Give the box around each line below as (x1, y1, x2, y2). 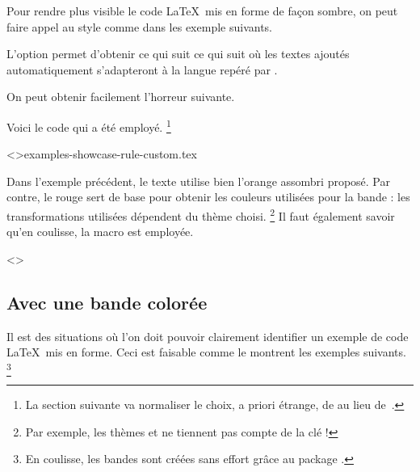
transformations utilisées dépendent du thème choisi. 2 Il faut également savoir (6, 205, 395, 224)
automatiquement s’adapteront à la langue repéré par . (6, 61, 278, 78)
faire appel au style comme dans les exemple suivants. (6, 18, 272, 35)
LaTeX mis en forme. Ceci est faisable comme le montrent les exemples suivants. (6, 343, 406, 360)
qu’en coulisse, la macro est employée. (6, 223, 194, 240)
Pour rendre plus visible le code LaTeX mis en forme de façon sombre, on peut (6, 2, 398, 19)
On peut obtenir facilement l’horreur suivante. (6, 88, 235, 105)
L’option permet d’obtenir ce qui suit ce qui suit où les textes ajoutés (6, 45, 350, 62)
